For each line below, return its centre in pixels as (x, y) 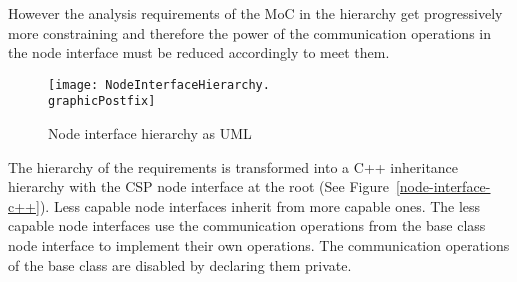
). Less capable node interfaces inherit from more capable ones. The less (260, 205)
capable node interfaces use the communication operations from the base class (247, 225)
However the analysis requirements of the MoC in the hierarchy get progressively (255, 13)
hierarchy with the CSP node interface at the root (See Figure (198, 186)
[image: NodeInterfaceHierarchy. (159, 84)
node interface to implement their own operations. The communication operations (259, 245)
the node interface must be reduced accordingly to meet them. (199, 52)
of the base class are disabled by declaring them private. (180, 264)
